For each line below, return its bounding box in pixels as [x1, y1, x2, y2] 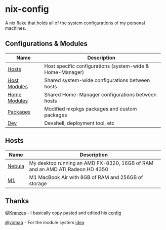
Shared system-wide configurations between [44, 77, 150, 84]
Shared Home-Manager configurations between [44, 91, 157, 98]
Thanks [5, 197, 29, 205]
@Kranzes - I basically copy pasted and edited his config [5, 210, 122, 216]
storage [29, 180, 47, 187]
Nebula [7, 163, 25, 170]
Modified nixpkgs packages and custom [44, 105, 137, 112]
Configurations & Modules [5, 40, 88, 48]
